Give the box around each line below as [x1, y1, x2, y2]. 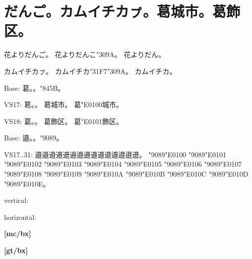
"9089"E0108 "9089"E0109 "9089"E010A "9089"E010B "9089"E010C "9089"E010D [4, 169, 249, 179]
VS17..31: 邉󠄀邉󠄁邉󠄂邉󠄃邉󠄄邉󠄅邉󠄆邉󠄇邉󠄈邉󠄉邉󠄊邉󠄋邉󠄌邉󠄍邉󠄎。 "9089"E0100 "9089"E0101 [4, 149, 226, 159]
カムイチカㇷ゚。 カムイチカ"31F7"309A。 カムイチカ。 [4, 65, 177, 76]
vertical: [4, 195, 29, 205]
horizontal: [4, 211, 37, 222]
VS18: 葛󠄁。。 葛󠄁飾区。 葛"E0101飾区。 [4, 116, 123, 126]
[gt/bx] [4, 245, 28, 256]
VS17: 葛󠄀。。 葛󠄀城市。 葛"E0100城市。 [4, 99, 123, 110]
